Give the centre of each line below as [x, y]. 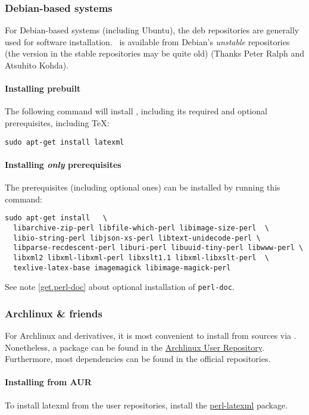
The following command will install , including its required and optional [136, 111]
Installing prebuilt [43, 88]
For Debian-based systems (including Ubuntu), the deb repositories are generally [152, 30]
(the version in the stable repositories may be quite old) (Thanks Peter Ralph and [154, 53]
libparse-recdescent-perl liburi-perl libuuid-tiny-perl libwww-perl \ [158, 248]
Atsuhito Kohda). [37, 65]
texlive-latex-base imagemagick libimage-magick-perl [122, 268]
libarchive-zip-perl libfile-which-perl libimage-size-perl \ [141, 228]
